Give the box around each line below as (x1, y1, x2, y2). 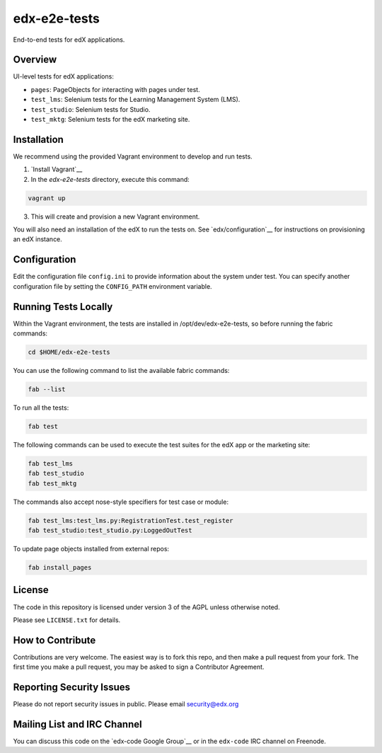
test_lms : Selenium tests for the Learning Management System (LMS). (30, 96, 241, 104)
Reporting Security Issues (13, 682, 131, 694)
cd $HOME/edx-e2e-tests (28, 348, 111, 357)
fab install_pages (28, 563, 92, 572)
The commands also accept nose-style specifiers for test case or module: (13, 498, 229, 506)
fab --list (28, 386, 66, 393)
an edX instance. (13, 235, 63, 243)
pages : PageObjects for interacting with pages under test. (30, 85, 201, 93)
